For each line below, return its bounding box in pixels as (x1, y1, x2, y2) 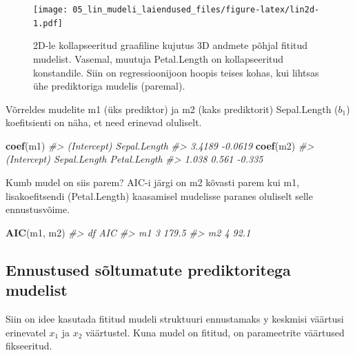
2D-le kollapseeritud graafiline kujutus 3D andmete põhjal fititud (33, 38, 308, 52)
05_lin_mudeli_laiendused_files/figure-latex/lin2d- (72, 5, 320, 14)
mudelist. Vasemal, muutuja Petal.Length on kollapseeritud (33, 51, 284, 65)
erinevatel (6, 325, 46, 339)
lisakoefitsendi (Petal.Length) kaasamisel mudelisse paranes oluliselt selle (6, 188, 313, 203)
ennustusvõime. (6, 202, 70, 216)
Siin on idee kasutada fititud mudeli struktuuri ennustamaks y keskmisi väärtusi (6, 312, 344, 326)
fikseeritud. (6, 338, 52, 353)
